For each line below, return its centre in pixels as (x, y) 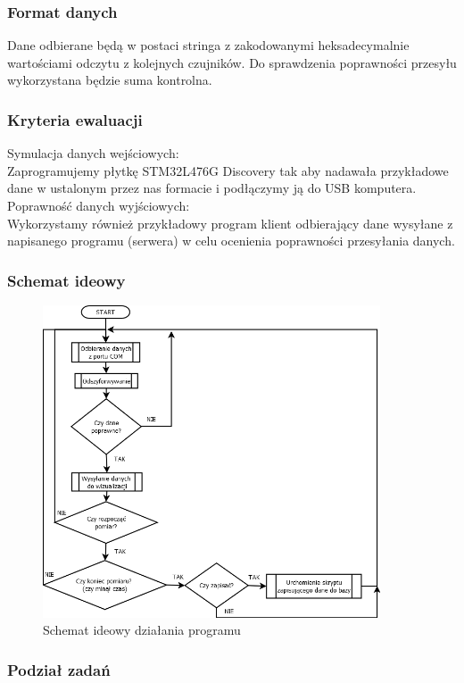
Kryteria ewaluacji (75, 119)
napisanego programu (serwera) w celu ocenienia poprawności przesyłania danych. (231, 241)
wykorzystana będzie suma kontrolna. (110, 80)
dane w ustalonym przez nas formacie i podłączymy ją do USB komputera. (212, 188)
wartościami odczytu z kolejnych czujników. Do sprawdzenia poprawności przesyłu (232, 62)
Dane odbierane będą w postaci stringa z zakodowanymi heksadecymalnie (208, 45)
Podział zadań (59, 669)
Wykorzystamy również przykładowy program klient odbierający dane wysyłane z (230, 223)
